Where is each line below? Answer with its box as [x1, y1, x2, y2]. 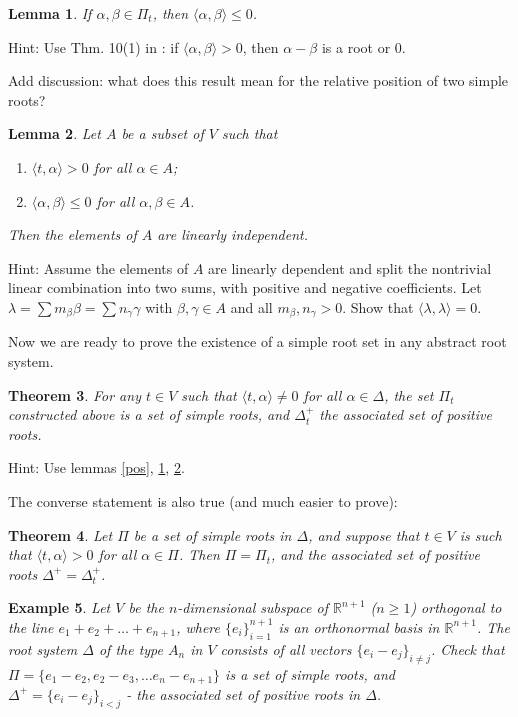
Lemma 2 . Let [8, 123, 101, 144]
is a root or [321, 36, 391, 57]
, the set [384, 384, 434, 405]
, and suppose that [308, 524, 420, 545]
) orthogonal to [410, 597, 502, 618]
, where [176, 616, 221, 637]
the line [8, 616, 54, 637]
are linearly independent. [157, 224, 308, 245]
